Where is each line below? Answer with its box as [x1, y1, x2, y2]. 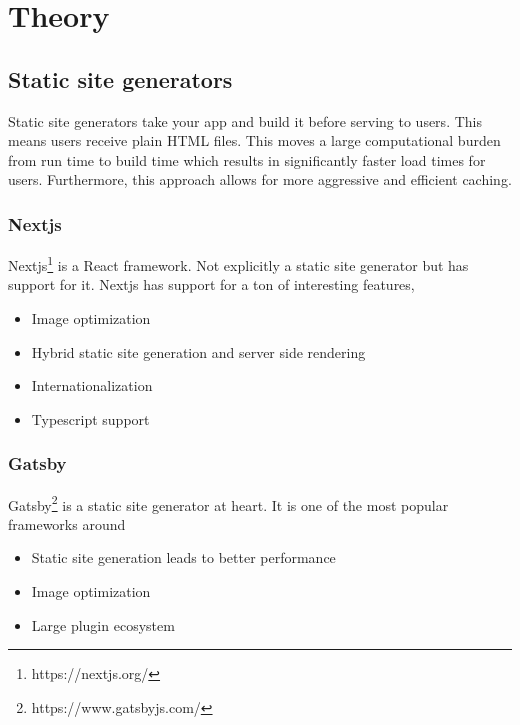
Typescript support [31, 408, 150, 429]
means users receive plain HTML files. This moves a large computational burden [8, 130, 501, 151]
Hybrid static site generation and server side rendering [31, 341, 366, 362]
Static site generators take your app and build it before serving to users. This [8, 110, 482, 131]
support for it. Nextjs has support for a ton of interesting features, [8, 274, 415, 295]
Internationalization [31, 375, 153, 396]
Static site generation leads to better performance [31, 547, 336, 568]
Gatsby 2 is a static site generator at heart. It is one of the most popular [8, 491, 449, 515]
